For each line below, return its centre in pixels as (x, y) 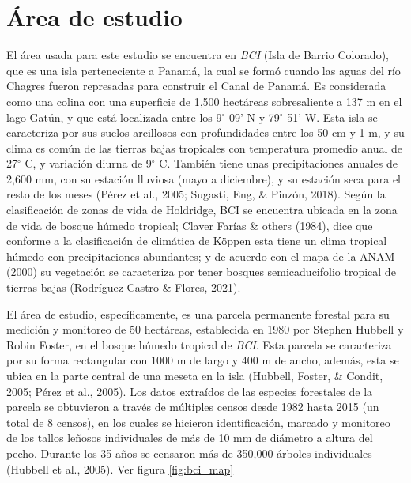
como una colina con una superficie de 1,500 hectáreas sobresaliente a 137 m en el (204, 101)
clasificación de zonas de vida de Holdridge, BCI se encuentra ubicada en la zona (202, 210)
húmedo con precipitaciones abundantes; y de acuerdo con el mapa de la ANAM (201, 256)
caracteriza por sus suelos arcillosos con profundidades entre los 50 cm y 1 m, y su (205, 132)
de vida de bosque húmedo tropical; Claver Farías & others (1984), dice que (190, 225)
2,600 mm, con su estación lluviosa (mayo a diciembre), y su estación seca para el (204, 178)
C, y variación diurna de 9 (88, 163)
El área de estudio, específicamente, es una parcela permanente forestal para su (198, 313)
